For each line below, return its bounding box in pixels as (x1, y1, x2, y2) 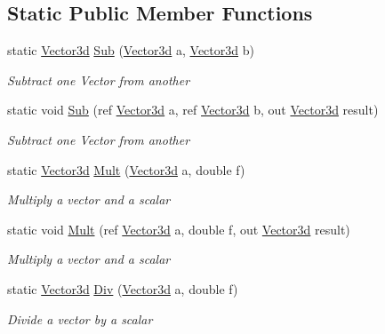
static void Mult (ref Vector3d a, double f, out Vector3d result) (7, 219, 350, 238)
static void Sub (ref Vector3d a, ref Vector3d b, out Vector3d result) (7, 100, 379, 119)
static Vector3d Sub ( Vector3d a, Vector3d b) (7, 41, 254, 60)
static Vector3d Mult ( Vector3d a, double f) (7, 160, 245, 179)
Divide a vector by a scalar (7, 309, 153, 328)
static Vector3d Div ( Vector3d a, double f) (7, 279, 238, 298)
